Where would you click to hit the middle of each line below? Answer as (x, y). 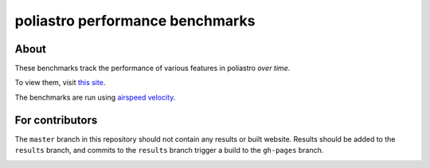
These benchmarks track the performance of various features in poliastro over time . (152, 68)
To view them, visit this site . (60, 83)
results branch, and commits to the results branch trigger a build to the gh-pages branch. (169, 150)
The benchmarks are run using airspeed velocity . (95, 97)
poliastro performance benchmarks (135, 21)
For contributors (56, 120)
